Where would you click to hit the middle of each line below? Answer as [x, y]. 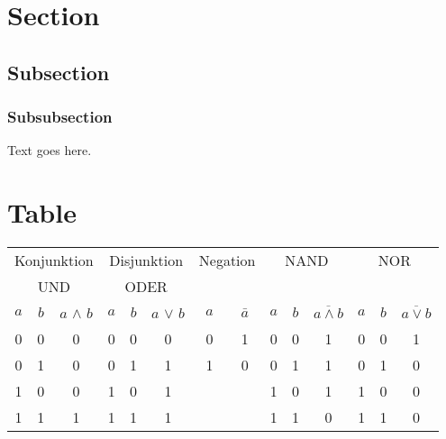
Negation [227, 261]
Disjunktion [146, 261]
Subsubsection [60, 117]
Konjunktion [54, 261]
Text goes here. [50, 150]
